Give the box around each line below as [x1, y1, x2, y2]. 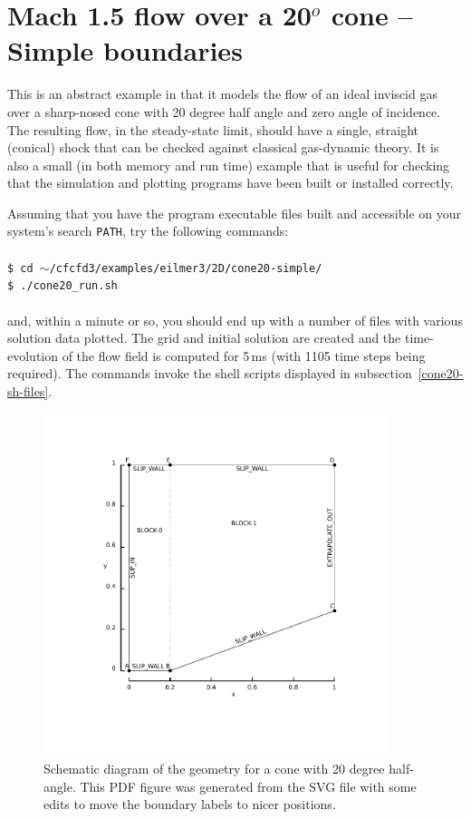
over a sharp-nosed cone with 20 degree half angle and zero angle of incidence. [7, 102, 441, 121]
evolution [7, 346, 59, 365]
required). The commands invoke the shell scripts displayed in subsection [7, 364, 412, 383]
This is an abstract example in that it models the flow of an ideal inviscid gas [7, 84, 437, 103]
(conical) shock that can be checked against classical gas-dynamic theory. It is [7, 138, 439, 157]
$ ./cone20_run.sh [7, 279, 118, 293]
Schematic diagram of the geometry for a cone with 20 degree [43, 759, 385, 778]
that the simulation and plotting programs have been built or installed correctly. [7, 173, 454, 192]
